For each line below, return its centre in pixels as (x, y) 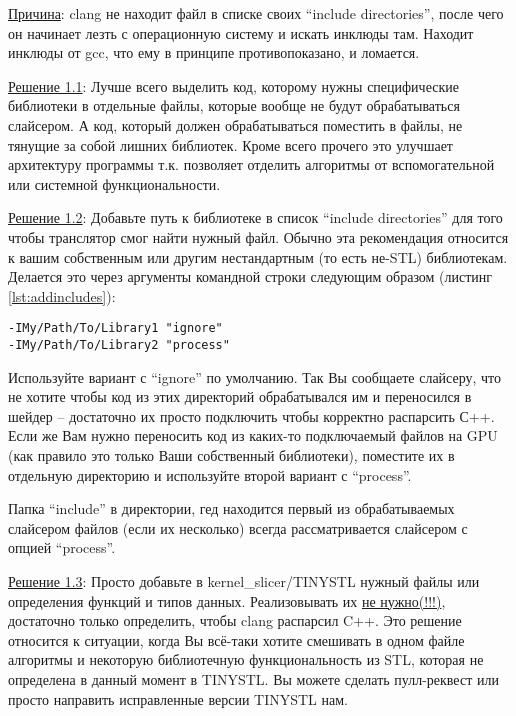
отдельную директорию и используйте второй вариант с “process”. (210, 474)
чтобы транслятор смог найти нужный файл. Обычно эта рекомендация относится (258, 236)
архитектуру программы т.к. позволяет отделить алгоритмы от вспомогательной (251, 164)
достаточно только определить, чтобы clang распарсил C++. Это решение (235, 620)
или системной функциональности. (114, 183)
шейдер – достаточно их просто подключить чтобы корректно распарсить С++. (251, 415)
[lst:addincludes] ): (62, 295)
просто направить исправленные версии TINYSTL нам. (178, 698)
